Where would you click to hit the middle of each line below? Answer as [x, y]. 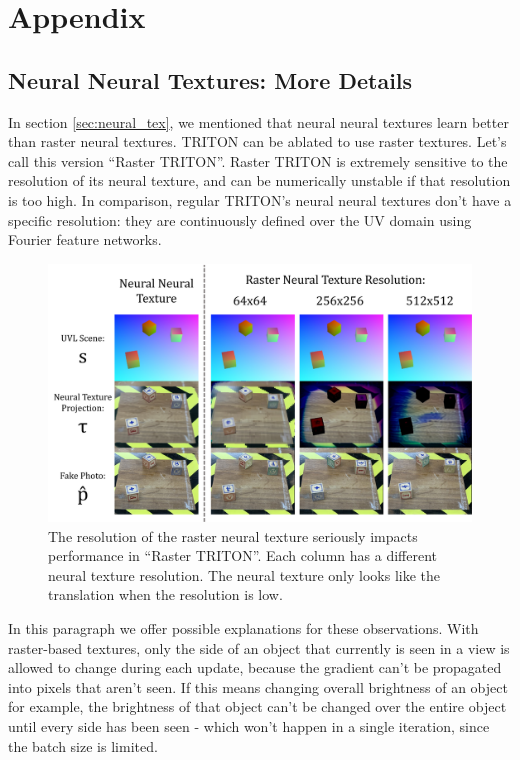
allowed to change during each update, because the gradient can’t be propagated [255, 667]
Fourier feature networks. [85, 239]
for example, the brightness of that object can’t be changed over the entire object [257, 706]
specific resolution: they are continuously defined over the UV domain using [240, 219]
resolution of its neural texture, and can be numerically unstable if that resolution [259, 180]
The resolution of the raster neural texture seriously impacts [233, 535]
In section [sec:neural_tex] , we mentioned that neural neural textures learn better [258, 121]
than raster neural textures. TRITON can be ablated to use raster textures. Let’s [257, 141]
